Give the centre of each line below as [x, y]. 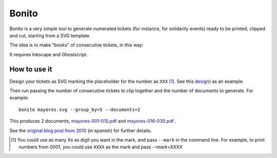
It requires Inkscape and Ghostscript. [49, 54]
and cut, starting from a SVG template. [50, 35]
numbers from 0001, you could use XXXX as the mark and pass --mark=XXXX [101, 147]
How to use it [31, 69]
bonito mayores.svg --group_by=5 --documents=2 [80, 109]
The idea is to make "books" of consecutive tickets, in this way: [76, 45]
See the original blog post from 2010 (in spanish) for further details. [81, 130]
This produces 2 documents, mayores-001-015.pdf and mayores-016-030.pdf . [93, 121]
